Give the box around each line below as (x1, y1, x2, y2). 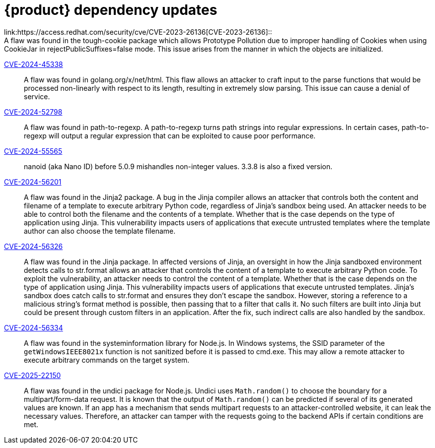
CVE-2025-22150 (4, 371, 61, 380)
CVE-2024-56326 (4, 242, 63, 251)
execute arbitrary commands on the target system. (24, 355, 190, 364)
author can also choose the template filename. (24, 226, 176, 235)
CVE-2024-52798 (4, 107, 63, 116)
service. (24, 92, 50, 101)
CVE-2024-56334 (4, 323, 63, 332)
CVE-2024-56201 (4, 177, 62, 186)
